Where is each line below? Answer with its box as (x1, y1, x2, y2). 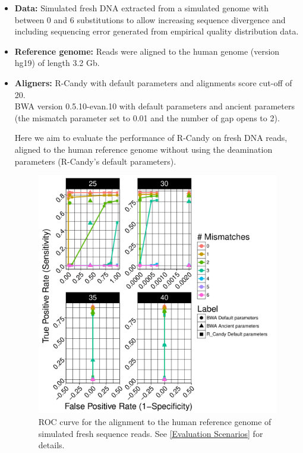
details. (38, 439, 65, 451)
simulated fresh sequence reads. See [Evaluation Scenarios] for (38, 427, 263, 439)
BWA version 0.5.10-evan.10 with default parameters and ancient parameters (14, 100, 295, 112)
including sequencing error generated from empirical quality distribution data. (14, 25, 299, 37)
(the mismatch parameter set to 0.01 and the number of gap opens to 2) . (14, 111, 280, 124)
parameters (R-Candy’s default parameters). (14, 155, 176, 167)
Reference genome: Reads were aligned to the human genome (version (14, 45, 280, 57)
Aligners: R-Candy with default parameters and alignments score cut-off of (14, 76, 292, 89)
